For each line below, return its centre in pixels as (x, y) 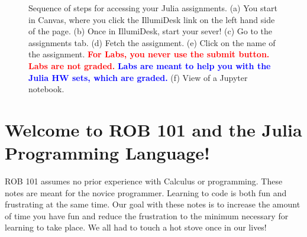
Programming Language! (107, 153)
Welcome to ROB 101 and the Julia (153, 129)
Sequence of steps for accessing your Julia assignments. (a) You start (153, 8)
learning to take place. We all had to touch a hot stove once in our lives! (136, 227)
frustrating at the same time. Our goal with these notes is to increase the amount (153, 204)
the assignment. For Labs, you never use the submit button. (149, 54)
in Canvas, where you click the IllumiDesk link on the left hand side (152, 19)
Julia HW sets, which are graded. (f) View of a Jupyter (138, 77)
